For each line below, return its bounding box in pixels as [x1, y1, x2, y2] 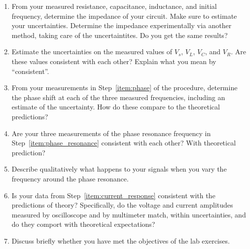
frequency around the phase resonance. [11, 173, 129, 183]
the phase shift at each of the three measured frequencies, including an [11, 92, 225, 102]
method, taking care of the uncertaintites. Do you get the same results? [11, 30, 228, 40]
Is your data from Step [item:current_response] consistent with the [11, 190, 215, 200]
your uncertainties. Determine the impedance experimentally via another [11, 20, 232, 31]
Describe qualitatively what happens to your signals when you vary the [11, 164, 227, 174]
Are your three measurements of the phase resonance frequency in [11, 128, 211, 138]
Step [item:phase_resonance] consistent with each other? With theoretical [11, 138, 236, 148]
